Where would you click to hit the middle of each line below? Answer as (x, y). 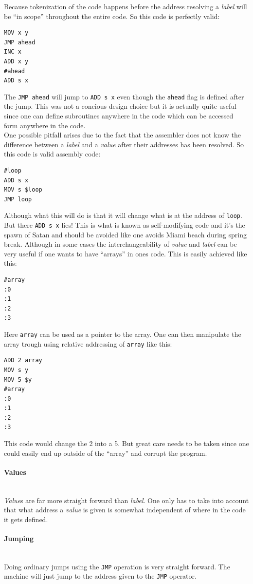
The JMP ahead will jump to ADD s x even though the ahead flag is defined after (124, 96)
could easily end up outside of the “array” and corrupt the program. (106, 453)
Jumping (19, 538)
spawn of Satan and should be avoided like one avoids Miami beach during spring (125, 234)
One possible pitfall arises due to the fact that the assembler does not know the (123, 135)
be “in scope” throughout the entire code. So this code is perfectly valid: (112, 16)
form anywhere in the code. (45, 125)
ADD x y (16, 61)
